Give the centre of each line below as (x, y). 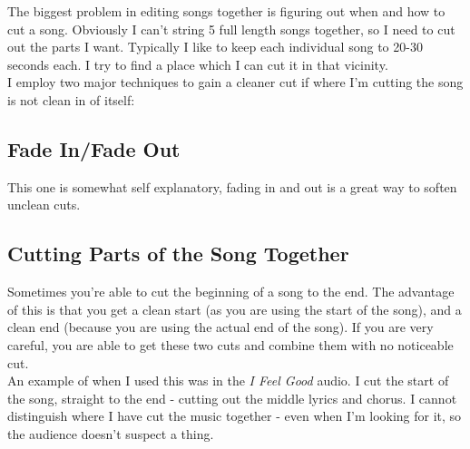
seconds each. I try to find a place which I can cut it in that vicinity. (198, 64)
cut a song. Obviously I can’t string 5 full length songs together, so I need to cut (231, 29)
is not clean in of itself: (71, 99)
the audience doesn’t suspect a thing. (111, 433)
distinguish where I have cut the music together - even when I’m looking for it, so (235, 416)
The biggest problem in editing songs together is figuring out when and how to (226, 11)
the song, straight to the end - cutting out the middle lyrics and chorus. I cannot (232, 398)
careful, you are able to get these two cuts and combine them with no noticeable (230, 344)
